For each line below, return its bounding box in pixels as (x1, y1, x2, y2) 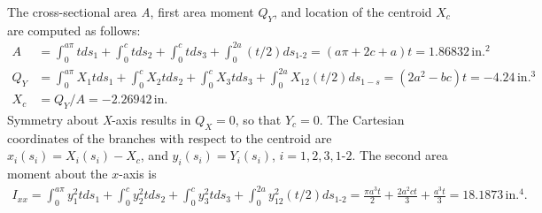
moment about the (7, 164, 108, 183)
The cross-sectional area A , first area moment (7, 3, 254, 20)
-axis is (119, 164, 157, 183)
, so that (235, 110, 282, 128)
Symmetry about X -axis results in (7, 110, 191, 128)
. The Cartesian (319, 110, 405, 128)
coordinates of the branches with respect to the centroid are (7, 128, 332, 147)
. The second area (352, 146, 448, 164)
